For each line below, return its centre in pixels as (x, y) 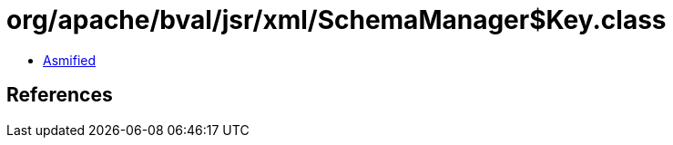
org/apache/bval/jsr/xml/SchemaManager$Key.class (336, 20)
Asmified (70, 60)
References (60, 95)
